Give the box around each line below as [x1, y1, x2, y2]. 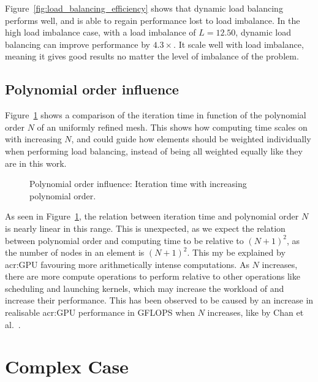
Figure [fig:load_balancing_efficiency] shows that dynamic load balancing [5, 2, 283, 14]
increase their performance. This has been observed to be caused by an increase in [5, 294, 314, 307]
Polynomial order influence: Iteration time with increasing [29, 177, 247, 190]
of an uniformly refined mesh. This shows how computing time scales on [37, 120, 308, 133]
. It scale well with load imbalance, [173, 37, 304, 50]
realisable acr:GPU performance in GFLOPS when [5, 306, 195, 319]
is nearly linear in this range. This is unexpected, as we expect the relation [5, 221, 286, 234]
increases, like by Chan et [207, 306, 304, 319]
